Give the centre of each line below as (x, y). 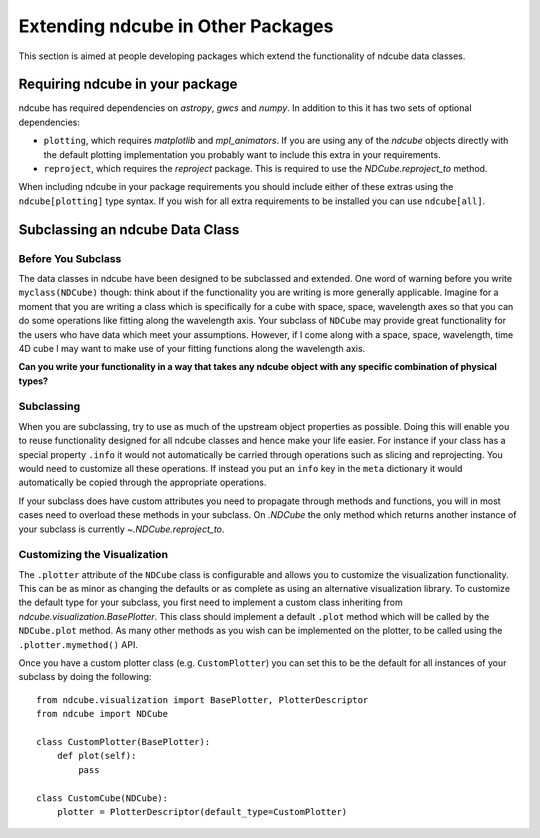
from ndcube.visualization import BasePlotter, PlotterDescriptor (202, 699)
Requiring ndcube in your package (128, 84)
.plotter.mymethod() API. (78, 644)
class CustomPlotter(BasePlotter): (123, 741)
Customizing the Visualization (93, 555)
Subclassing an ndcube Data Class (129, 229)
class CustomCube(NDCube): (102, 798)
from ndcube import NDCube (102, 714)
